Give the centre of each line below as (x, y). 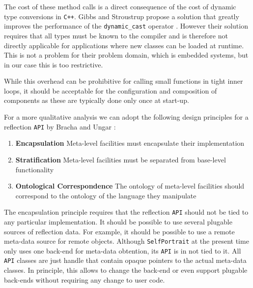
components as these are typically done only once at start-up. (97, 100)
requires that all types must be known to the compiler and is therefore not (116, 35)
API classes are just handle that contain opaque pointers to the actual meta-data (125, 260)
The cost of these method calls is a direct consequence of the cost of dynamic (120, 6)
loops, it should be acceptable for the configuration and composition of (111, 90)
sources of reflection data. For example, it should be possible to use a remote (119, 231)
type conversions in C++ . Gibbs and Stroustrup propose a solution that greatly (122, 16)
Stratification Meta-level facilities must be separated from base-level (121, 159)
